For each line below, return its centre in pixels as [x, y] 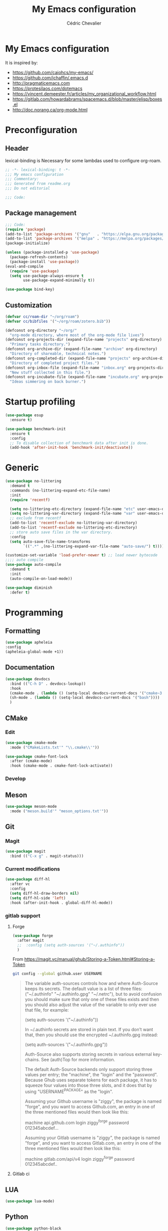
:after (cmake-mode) [31, 761]
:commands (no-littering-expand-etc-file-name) [60, 490]
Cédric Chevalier [84, 23]
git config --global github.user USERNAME [57, 974]
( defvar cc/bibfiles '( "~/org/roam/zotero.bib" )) [58, 321]
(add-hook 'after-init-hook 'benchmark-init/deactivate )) [71, 448]
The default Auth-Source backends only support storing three [88, 1069]
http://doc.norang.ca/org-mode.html [50, 109]
